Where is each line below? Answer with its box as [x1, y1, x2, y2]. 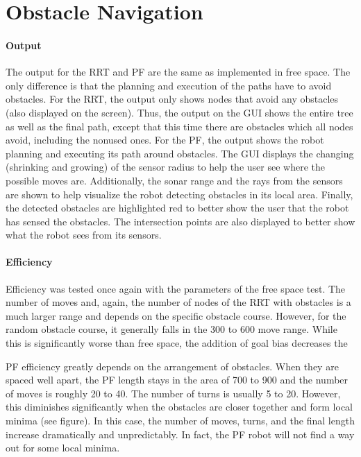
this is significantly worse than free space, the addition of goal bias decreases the [6, 336, 348, 350]
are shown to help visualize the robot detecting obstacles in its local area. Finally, [6, 187, 353, 201]
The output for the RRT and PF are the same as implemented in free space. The [6, 64, 351, 79]
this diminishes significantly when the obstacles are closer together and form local [6, 399, 353, 414]
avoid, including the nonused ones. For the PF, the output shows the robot [6, 132, 324, 147]
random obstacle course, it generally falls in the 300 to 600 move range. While [6, 322, 337, 336]
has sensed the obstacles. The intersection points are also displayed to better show [6, 214, 355, 228]
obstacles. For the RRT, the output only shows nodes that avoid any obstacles [6, 92, 339, 106]
